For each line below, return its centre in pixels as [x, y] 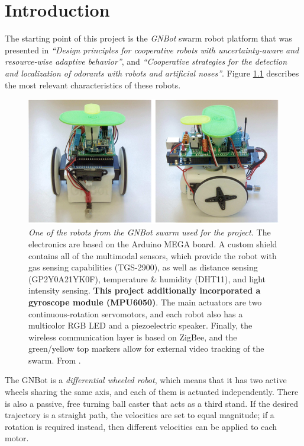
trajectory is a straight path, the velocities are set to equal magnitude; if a [140, 415]
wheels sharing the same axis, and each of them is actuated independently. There [152, 392]
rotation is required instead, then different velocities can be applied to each [141, 426]
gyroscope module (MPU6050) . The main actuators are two [145, 302]
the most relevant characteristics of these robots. [93, 85]
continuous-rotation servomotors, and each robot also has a [136, 313]
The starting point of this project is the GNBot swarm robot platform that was [148, 38]
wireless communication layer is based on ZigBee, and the [133, 337]
